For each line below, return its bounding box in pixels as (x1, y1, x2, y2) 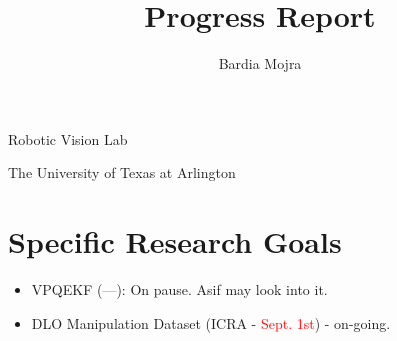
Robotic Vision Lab (8, 128, 128, 149)
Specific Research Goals (8, 221, 342, 262)
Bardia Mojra (218, 53, 302, 74)
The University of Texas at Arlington (8, 162, 236, 183)
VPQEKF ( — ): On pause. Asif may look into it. (31, 279, 328, 300)
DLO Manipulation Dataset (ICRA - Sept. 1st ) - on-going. (31, 312, 391, 333)
